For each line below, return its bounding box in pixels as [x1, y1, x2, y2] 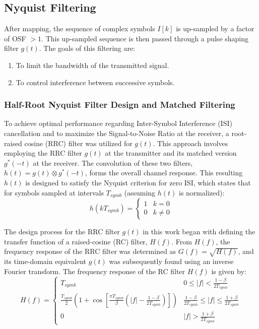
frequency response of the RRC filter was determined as [4, 246, 176, 256]
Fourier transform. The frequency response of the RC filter [4, 266, 185, 276]
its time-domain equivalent [4, 255, 87, 266]
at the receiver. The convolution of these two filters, [33, 157, 193, 168]
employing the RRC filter [4, 148, 82, 158]
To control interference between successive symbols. [16, 77, 175, 87]
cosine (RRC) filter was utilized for [24, 138, 133, 148]
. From [171, 236, 192, 246]
